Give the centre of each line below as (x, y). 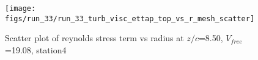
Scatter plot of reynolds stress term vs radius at (94, 38)
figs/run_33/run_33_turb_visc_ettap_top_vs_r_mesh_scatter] (130, 18)
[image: (20, 8)
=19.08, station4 (36, 49)
